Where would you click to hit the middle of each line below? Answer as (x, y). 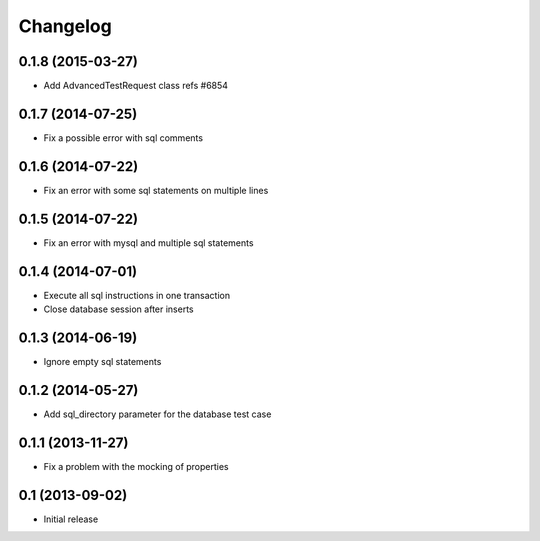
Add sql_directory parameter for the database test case (157, 414)
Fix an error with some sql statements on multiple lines (156, 190)
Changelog (65, 26)
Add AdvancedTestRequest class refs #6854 (136, 86)
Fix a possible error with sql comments (123, 137)
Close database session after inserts (118, 309)
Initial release (71, 519)
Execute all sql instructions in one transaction (136, 295)
